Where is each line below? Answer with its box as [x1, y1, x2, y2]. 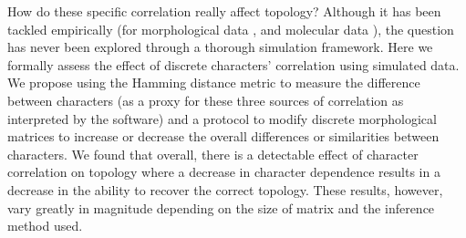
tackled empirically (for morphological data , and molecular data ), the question [7, 19, 454, 38]
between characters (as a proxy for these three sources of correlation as [7, 90, 404, 109]
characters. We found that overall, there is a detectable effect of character [7, 144, 419, 163]
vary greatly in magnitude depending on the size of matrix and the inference [7, 198, 435, 217]
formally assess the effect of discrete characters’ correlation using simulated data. [7, 55, 460, 74]
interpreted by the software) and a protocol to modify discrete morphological [7, 109, 437, 128]
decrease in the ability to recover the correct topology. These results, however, [7, 180, 443, 199]
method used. [7, 216, 83, 235]
